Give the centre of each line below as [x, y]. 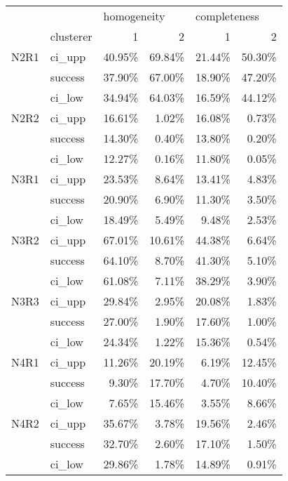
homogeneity [134, 16]
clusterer [71, 36]
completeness [227, 16]
